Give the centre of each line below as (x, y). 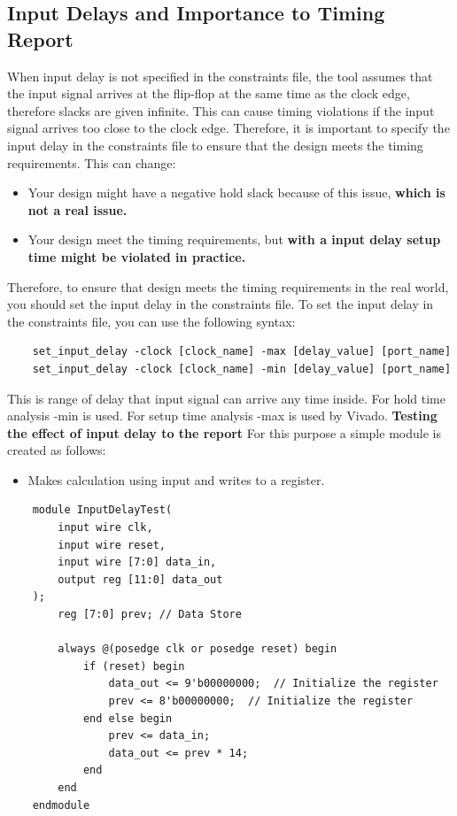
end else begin (128, 718)
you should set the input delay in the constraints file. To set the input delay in (221, 304)
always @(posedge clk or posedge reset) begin (198, 649)
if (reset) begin (134, 666)
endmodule (61, 805)
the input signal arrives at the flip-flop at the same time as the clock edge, (209, 93)
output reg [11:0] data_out (140, 579)
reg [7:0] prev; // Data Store (150, 615)
